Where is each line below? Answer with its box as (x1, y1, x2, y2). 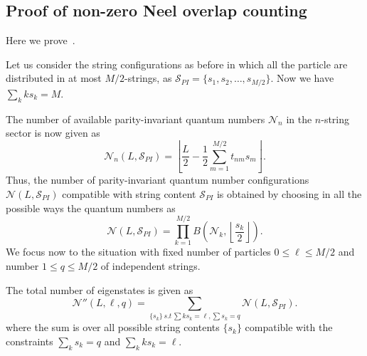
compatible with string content (62, 187, 196, 201)
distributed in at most (6, 70, 102, 85)
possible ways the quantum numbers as (6, 200, 176, 215)
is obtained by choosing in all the (216, 187, 362, 201)
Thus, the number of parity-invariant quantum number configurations (6, 172, 309, 187)
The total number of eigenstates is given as (6, 282, 193, 297)
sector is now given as (6, 125, 100, 140)
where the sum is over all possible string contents (6, 320, 220, 335)
